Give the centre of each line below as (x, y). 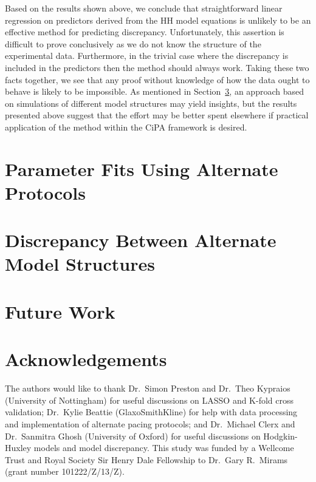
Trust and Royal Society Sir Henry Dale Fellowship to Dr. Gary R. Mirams (146, 459)
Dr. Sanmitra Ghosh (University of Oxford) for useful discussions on (133, 436)
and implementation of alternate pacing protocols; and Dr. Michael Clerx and (150, 423)
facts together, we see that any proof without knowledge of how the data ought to (157, 79)
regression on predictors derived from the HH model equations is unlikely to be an (158, 20)
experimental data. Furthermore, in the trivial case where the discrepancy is (147, 56)
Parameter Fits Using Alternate (142, 168)
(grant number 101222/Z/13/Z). (65, 471)
